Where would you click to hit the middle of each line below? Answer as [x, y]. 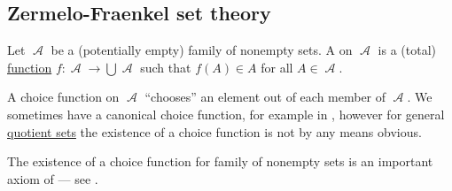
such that [166, 67]
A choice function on [63, 97]
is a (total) [407, 50]
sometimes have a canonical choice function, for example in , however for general [226, 114]
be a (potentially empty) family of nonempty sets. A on [202, 50]
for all [277, 67]
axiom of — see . [53, 178]
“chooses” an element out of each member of [265, 97]
